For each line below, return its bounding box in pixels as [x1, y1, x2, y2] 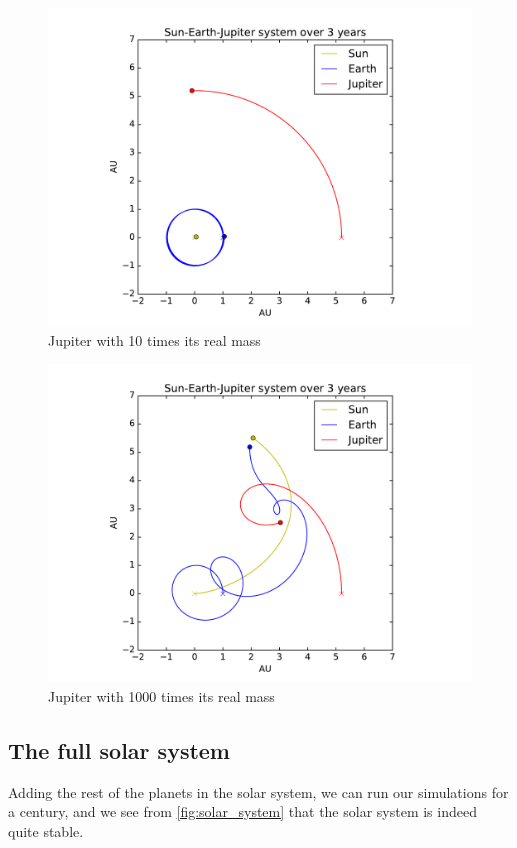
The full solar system [8, 734, 230, 765]
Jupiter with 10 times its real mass [48, 329, 261, 350]
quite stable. [8, 820, 84, 841]
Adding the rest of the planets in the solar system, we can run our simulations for [8, 781, 509, 802]
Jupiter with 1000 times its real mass [48, 685, 275, 706]
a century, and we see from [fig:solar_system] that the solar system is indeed [8, 801, 477, 822]
